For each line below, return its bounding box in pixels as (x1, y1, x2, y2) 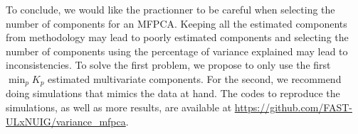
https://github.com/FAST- (234, 100, 352, 115)
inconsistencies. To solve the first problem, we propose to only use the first (6, 57, 331, 72)
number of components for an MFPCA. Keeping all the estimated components (6, 16, 347, 30)
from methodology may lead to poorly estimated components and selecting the (6, 30, 349, 45)
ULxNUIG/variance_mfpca (6, 113, 126, 128)
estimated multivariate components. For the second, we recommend (48, 71, 342, 86)
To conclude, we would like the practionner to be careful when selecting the (6, 2, 335, 16)
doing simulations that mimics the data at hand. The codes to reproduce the (6, 86, 340, 101)
